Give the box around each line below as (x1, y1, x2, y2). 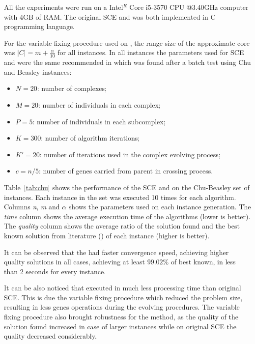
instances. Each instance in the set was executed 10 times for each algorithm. (4, 192, 236, 202)
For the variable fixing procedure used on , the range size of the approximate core (4, 37, 250, 48)
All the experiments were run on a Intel (4, 2, 123, 12)
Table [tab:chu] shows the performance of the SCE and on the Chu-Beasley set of (4, 182, 250, 192)
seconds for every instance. (26, 266, 106, 276)
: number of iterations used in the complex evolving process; (39, 149, 221, 159)
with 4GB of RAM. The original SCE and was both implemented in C (4, 11, 216, 22)
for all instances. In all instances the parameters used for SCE (57, 47, 244, 57)
